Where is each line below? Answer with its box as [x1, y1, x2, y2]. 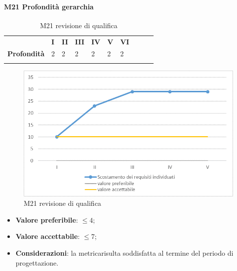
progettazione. [15, 257, 59, 268]
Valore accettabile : [15, 231, 80, 241]
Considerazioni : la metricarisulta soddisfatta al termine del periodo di [15, 248, 234, 258]
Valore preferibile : [15, 214, 78, 225]
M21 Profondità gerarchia [4, 1, 94, 11]
